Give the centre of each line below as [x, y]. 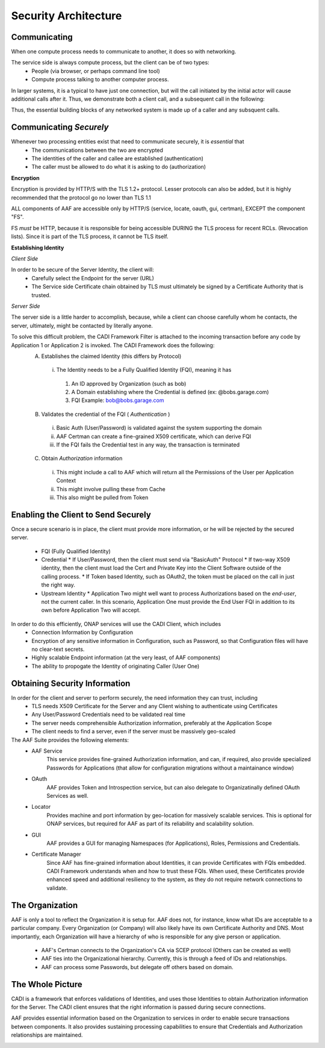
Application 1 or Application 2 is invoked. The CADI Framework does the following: [113, 345]
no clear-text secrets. [58, 649]
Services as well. [67, 795]
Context [66, 481]
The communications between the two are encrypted [97, 150]
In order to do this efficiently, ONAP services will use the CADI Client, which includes [116, 624]
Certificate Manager [56, 854]
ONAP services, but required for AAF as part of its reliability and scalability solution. [150, 824]
